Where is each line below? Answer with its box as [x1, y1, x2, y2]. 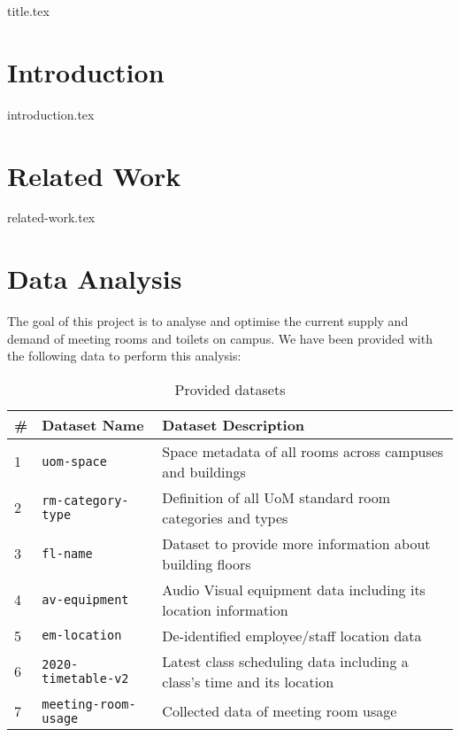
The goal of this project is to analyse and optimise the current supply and [7, 312, 409, 330]
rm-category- [42, 493, 129, 508]
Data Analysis [7, 260, 182, 297]
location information [162, 599, 288, 620]
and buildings [162, 461, 246, 482]
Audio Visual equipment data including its [162, 578, 425, 600]
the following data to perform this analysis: [7, 346, 241, 365]
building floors [162, 553, 251, 574]
